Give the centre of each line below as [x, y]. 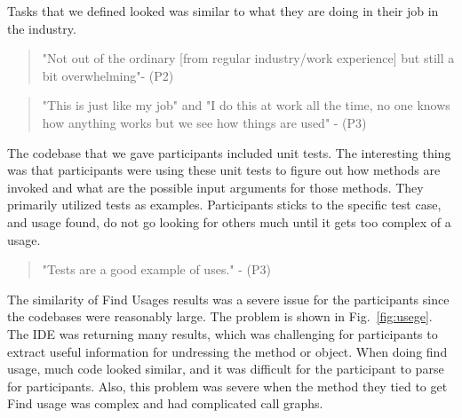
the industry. [42, 28]
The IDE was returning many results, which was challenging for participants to [223, 333]
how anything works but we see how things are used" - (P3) [204, 122]
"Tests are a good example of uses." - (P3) [156, 269]
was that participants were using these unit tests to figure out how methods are [224, 170]
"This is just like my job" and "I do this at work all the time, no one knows [246, 105]
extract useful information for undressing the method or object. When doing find [227, 351]
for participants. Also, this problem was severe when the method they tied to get [227, 386]
